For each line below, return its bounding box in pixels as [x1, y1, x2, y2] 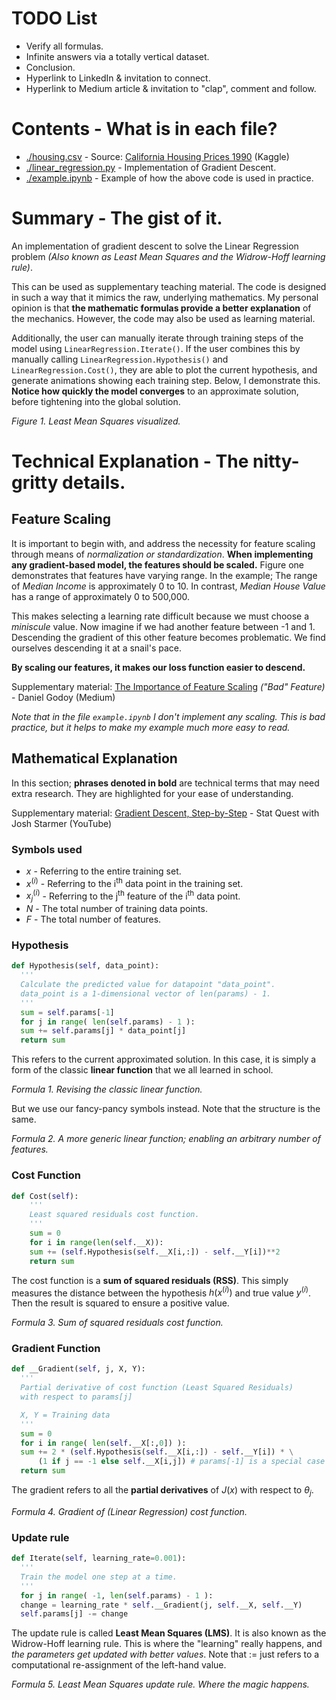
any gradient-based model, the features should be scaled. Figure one [11, 558, 305, 571]
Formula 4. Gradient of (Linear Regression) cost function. [11, 1505, 248, 1517]
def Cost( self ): [11, 1191, 79, 1201]
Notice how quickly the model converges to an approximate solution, [11, 385, 299, 397]
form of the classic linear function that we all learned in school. [11, 1064, 274, 1076]
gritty [11, 472, 59, 494]
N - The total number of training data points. [25, 903, 208, 915]
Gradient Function [11, 1342, 101, 1356]
